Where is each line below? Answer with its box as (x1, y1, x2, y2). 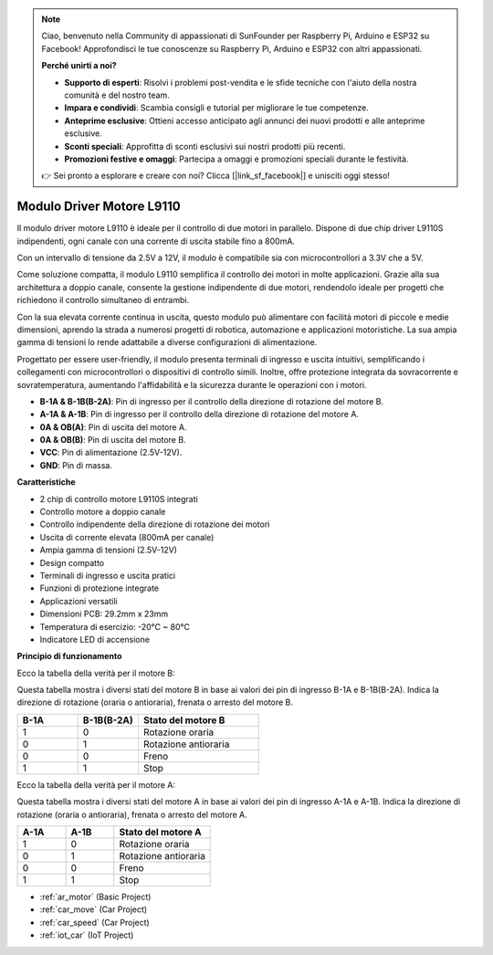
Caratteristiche (16, 477, 77, 488)
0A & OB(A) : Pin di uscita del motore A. (39, 421, 187, 433)
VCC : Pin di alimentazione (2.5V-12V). (39, 447, 183, 458)
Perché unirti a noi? (41, 60, 118, 71)
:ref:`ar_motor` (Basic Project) (39, 891, 152, 903)
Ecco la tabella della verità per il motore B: (16, 667, 175, 678)
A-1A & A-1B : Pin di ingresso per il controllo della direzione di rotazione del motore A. (39, 409, 360, 420)
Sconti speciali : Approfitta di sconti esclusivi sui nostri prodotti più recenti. (64, 141, 346, 152)
